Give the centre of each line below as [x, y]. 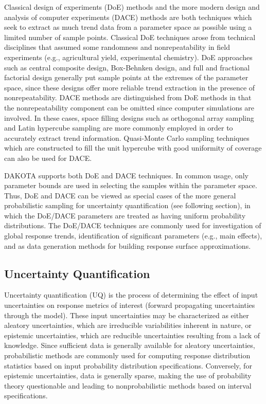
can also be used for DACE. [48, 158]
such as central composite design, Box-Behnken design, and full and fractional [127, 67]
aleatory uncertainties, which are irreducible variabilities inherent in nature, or [128, 325]
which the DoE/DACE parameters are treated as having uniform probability [125, 215]
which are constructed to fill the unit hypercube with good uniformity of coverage [133, 148]
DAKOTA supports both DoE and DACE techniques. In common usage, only [127, 175]
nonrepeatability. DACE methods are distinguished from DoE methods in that [128, 97]
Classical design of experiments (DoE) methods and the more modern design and [132, 7]
